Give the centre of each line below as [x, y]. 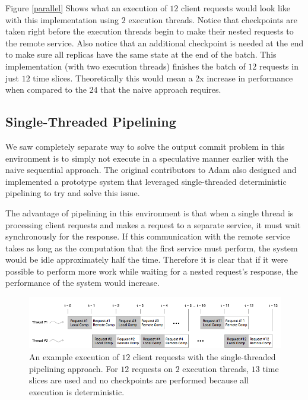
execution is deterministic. [77, 391]
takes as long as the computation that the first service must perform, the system [152, 248]
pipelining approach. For [74, 368]
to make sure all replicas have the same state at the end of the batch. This [141, 54]
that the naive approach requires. [161, 89]
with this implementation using [62, 19]
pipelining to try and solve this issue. [73, 193]
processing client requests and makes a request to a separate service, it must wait [153, 224]
